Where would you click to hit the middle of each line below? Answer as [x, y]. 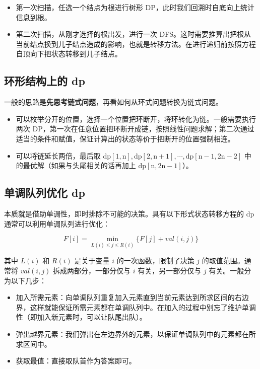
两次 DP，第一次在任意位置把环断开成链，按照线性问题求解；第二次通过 [135, 129]
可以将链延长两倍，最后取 [58, 155]
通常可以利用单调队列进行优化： [57, 223]
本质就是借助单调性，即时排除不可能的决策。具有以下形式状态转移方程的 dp [129, 213]
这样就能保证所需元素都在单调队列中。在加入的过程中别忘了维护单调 [143, 307]
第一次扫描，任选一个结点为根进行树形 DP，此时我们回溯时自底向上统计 [135, 7]
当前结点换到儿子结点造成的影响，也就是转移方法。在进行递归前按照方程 [136, 44]
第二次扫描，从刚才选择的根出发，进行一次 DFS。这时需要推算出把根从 [134, 34]
